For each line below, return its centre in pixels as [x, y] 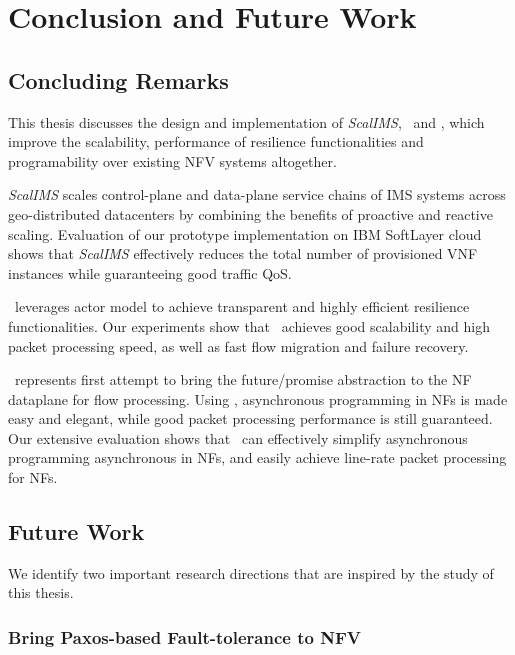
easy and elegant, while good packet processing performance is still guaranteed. [250, 418]
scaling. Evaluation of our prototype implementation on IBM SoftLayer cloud [245, 233]
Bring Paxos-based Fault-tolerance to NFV [184, 636]
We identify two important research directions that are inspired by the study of [251, 572]
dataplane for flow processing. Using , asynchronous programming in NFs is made [258, 398]
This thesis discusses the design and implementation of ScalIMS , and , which [246, 121]
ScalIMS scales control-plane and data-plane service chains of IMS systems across [257, 194]
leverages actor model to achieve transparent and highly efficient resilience [242, 306]
